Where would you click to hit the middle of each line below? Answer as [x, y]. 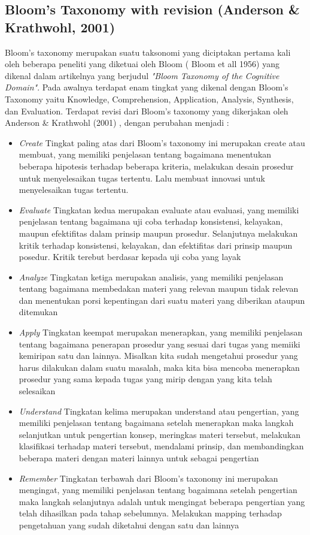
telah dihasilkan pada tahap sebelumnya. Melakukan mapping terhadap [150, 513]
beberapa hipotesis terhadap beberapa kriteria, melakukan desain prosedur [156, 166]
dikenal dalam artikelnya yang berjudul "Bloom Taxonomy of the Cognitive [142, 75]
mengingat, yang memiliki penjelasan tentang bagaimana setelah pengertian [158, 490]
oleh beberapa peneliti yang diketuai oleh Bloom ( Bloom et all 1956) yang [142, 64]
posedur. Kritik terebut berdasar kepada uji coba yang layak [130, 257]
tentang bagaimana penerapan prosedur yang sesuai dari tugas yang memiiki [159, 344]
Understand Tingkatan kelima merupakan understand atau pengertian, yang [159, 411]
